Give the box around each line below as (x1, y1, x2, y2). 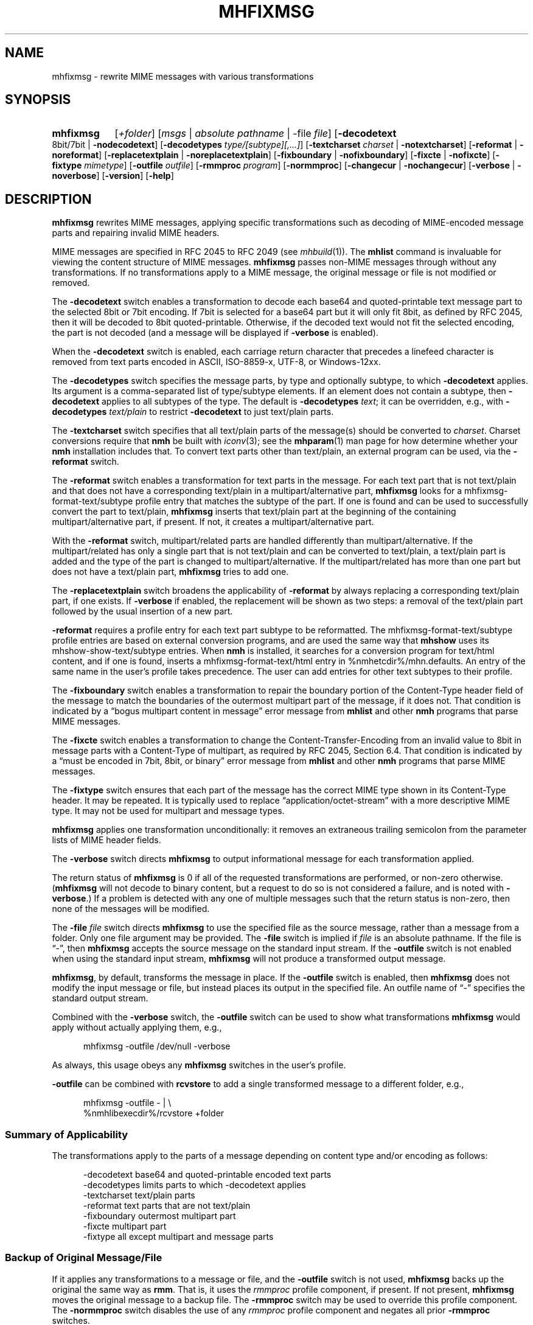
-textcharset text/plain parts (83, 1190, 195, 1201)
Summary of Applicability (5, 1128, 128, 1141)
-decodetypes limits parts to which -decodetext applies (83, 1180, 306, 1191)
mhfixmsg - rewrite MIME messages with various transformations (52, 71, 314, 82)
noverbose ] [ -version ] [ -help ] (52, 170, 174, 181)
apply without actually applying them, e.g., (52, 1022, 222, 1033)
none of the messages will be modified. (52, 903, 210, 914)
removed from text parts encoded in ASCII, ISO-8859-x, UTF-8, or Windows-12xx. (52, 356, 381, 367)
